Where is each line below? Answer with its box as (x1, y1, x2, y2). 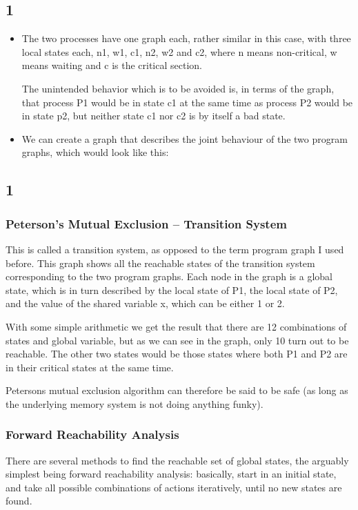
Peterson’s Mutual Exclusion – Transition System (6, 215, 287, 232)
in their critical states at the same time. (6, 360, 174, 374)
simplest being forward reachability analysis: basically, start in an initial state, (6, 467, 337, 481)
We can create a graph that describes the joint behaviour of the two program (21, 131, 348, 146)
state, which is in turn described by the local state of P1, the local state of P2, (6, 282, 338, 297)
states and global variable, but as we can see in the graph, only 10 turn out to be (6, 333, 349, 347)
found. (6, 493, 32, 508)
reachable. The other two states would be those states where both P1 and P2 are (6, 346, 348, 361)
